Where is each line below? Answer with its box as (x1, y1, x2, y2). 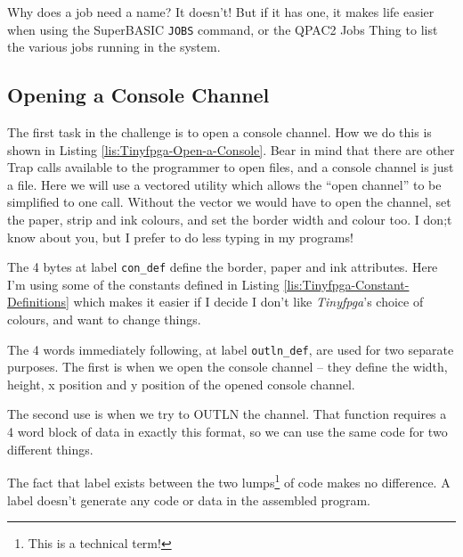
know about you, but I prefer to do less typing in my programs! (7, 227, 353, 246)
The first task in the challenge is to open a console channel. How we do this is (7, 123, 432, 142)
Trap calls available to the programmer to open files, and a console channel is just (7, 158, 454, 176)
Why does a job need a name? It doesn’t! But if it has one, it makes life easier (7, 3, 435, 20)
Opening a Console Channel (7, 81, 270, 109)
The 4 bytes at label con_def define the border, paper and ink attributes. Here (7, 258, 438, 276)
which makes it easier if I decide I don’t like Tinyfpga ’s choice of (73, 292, 424, 311)
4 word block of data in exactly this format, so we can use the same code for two (7, 422, 448, 441)
